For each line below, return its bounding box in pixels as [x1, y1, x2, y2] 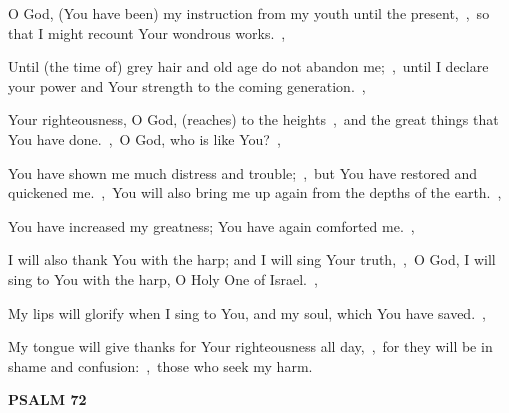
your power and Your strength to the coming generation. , [8, 75, 366, 96]
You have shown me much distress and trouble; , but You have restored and [8, 162, 478, 183]
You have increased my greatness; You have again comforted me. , [8, 215, 415, 236]
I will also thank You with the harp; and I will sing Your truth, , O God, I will [8, 249, 496, 270]
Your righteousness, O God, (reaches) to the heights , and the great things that [8, 109, 499, 130]
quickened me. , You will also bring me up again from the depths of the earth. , [8, 182, 502, 203]
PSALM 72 [8, 389, 87, 410]
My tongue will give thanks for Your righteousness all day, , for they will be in [8, 336, 493, 357]
